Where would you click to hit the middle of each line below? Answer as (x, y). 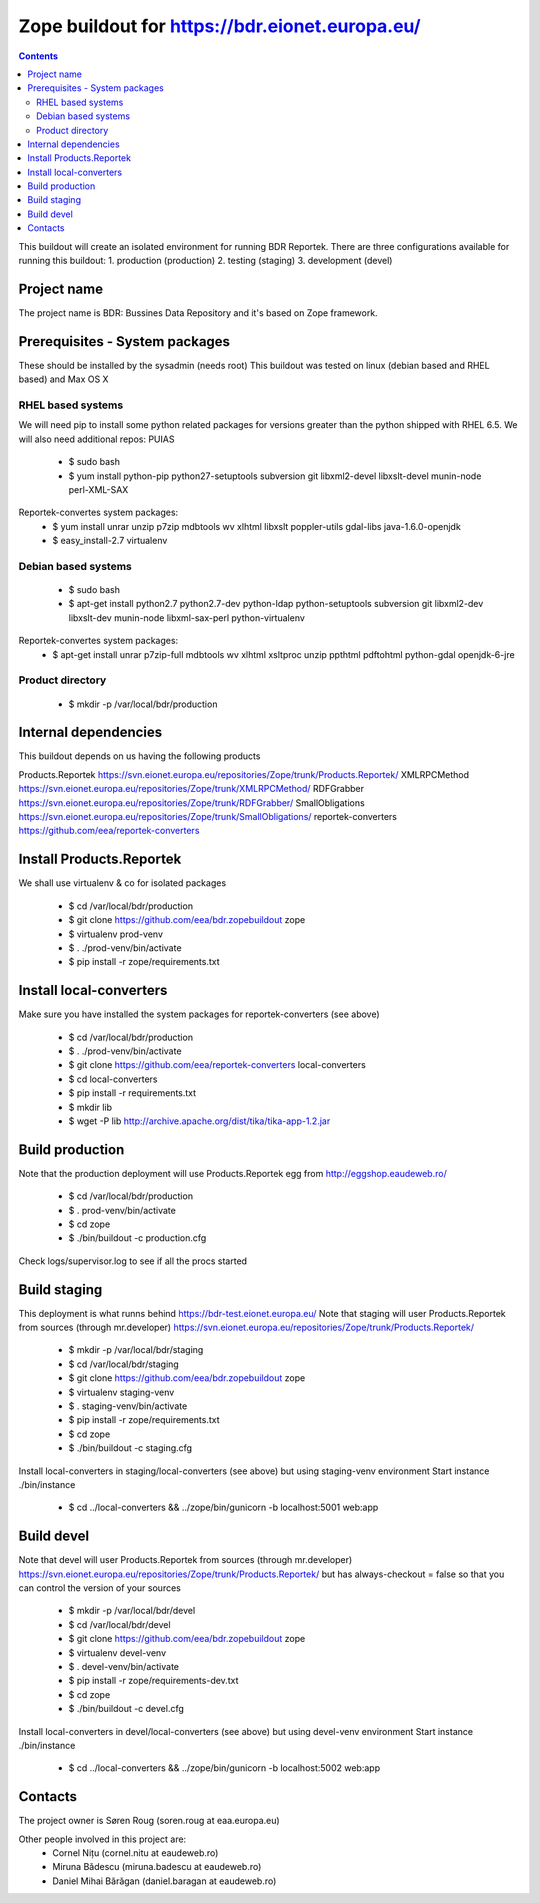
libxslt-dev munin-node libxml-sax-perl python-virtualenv (186, 617)
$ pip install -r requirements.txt (132, 1093)
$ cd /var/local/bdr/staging (123, 1364)
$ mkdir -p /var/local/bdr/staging (136, 1350)
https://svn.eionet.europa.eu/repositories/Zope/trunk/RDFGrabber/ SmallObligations (191, 802)
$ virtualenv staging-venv (121, 1392)
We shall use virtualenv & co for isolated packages (122, 883)
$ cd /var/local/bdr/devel (119, 1624)
